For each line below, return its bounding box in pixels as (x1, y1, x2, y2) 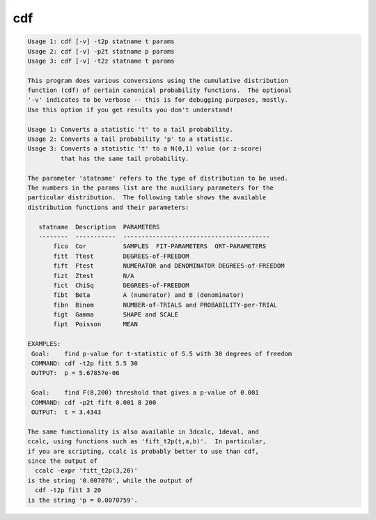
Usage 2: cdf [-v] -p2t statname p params (27, 47, 175, 55)
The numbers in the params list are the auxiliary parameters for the (27, 184, 274, 192)
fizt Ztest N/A (53, 272, 135, 280)
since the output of (27, 457, 97, 465)
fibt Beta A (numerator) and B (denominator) (53, 291, 244, 299)
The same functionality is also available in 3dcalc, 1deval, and (27, 427, 259, 436)
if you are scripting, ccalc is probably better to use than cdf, (27, 447, 259, 455)
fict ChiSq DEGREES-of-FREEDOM (53, 281, 189, 289)
